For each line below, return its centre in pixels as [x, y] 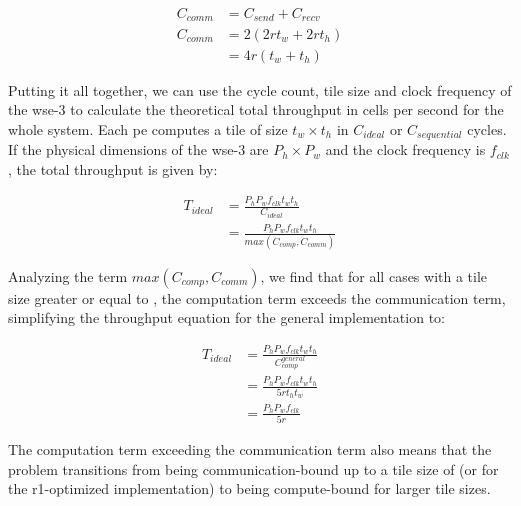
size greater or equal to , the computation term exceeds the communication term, [257, 297]
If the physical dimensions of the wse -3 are [138, 149]
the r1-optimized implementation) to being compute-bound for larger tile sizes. [249, 488]
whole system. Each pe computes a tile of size [148, 128]
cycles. [487, 128]
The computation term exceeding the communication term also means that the [250, 449]
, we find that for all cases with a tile [374, 275]
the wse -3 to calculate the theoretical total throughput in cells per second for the [256, 109]
